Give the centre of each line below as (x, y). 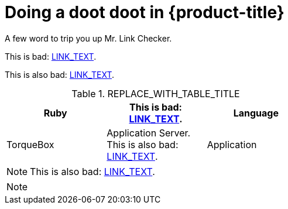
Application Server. (149, 133)
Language (256, 113)
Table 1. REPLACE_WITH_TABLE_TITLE (156, 93)
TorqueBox (30, 144)
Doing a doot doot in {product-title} (145, 12)
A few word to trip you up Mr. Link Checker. (88, 38)
